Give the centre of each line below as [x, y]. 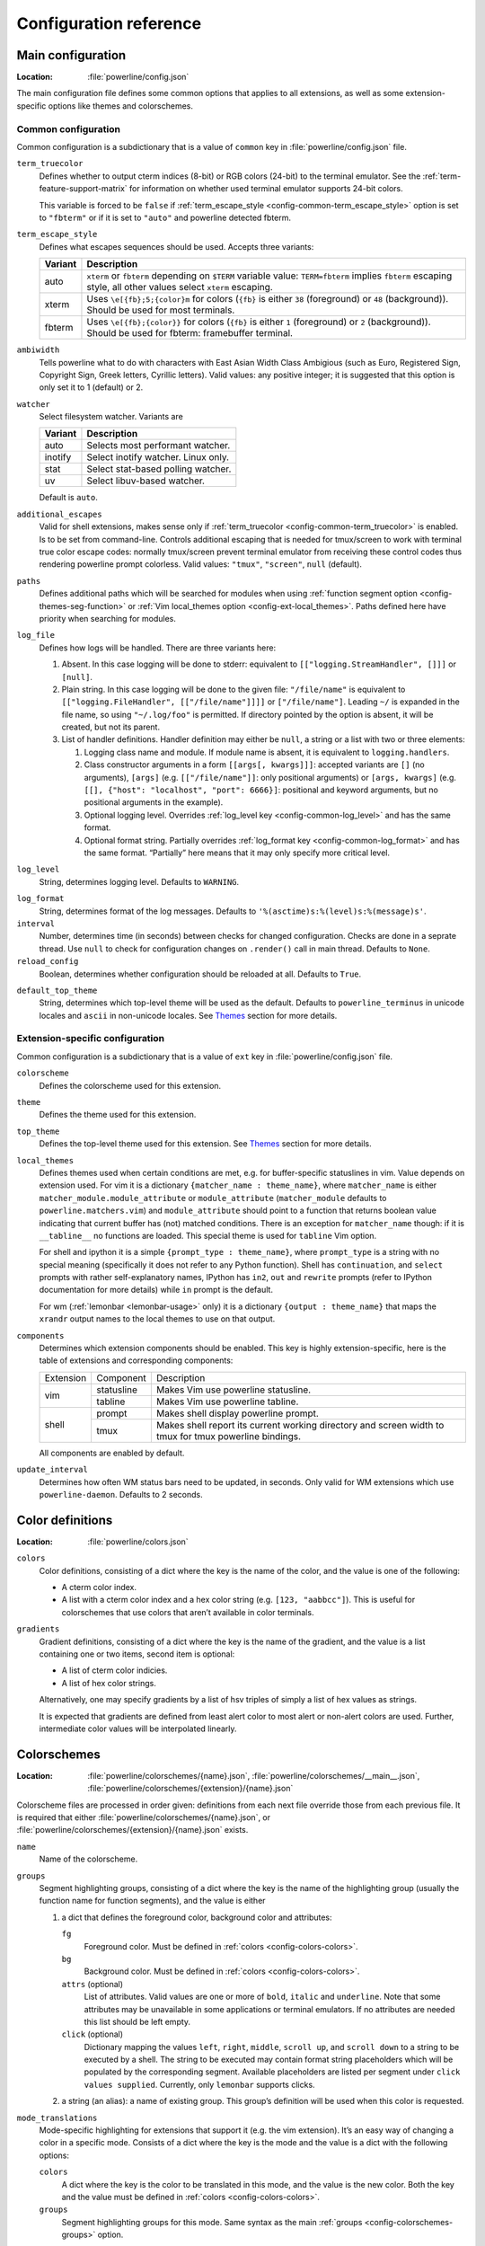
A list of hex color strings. [109, 1683]
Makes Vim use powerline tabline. [227, 1402]
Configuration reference [109, 23]
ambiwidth [38, 350]
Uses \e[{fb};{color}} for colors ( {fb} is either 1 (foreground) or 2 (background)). [259, 322]
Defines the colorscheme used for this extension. [130, 1085]
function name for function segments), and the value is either [152, 1901]
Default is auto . [68, 498]
